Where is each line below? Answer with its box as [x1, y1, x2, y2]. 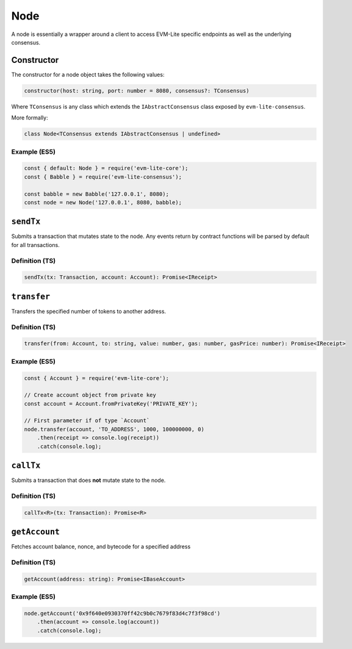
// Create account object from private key [24, 392, 157, 399]
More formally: [11, 114, 48, 121]
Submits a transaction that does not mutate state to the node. [11, 476, 166, 484]
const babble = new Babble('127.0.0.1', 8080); [24, 190, 169, 198]
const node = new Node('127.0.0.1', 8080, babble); [24, 199, 182, 206]
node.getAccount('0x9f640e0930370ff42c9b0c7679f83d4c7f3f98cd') [24, 610, 221, 617]
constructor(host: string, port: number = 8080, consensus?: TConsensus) [24, 87, 250, 94]
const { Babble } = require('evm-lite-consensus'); [24, 173, 182, 180]
